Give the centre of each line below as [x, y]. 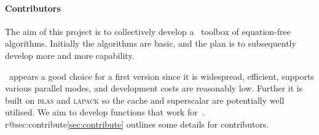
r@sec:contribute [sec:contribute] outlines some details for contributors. [137, 124]
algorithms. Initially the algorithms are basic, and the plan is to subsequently [151, 43]
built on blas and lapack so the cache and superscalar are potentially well [145, 100]
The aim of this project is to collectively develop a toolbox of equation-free [148, 31]
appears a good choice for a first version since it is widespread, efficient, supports [161, 76]
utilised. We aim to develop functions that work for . [105, 112]
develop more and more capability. [70, 55]
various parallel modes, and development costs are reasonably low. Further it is [154, 88]
